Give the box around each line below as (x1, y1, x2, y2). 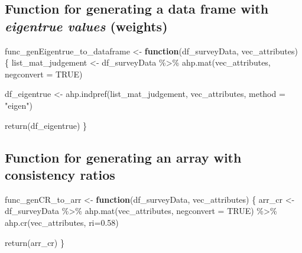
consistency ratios (5, 165, 115, 183)
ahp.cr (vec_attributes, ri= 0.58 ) (5, 216, 119, 228)
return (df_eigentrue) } (5, 119, 87, 131)
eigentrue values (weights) (5, 17, 168, 35)
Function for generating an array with (5, 148, 242, 166)
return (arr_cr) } (5, 236, 64, 248)
